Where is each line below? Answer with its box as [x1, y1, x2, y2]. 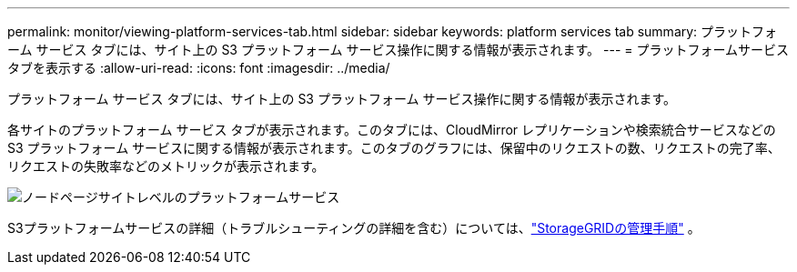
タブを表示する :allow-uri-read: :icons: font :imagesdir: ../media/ [7, 60, 390, 76]
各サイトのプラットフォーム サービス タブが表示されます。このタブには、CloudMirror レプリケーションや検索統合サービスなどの [7, 122, 776, 137]
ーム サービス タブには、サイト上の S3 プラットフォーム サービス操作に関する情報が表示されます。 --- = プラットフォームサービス [7, 42, 790, 57]
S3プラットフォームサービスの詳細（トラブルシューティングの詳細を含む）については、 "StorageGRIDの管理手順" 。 [7, 220, 701, 236]
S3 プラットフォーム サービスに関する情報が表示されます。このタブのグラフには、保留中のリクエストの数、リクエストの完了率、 [7, 140, 781, 156]
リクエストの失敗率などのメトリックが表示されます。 [7, 158, 325, 174]
